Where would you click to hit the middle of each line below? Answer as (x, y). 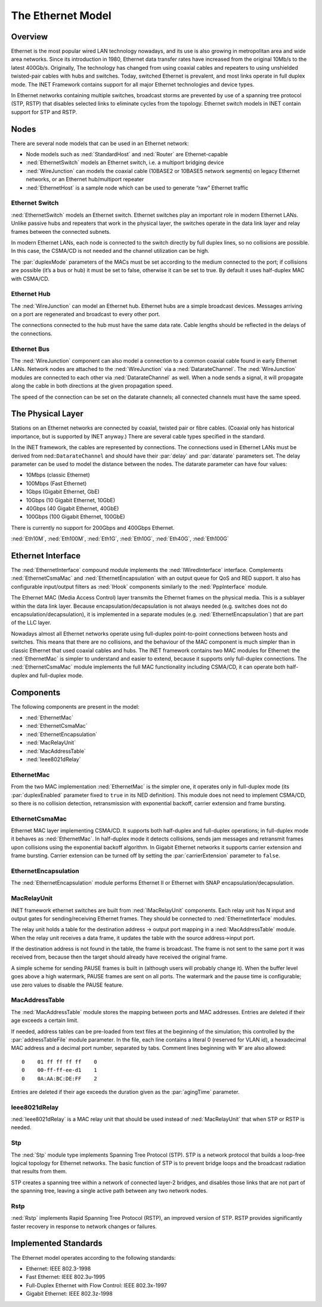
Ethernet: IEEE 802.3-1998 (58, 1268)
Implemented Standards (57, 1243)
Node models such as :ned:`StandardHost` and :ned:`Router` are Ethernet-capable (127, 155)
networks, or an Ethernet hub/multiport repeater (85, 180)
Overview (30, 37)
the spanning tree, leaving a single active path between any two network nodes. (109, 1191)
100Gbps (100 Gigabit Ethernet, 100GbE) (75, 517)
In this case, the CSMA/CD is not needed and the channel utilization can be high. (110, 251)
